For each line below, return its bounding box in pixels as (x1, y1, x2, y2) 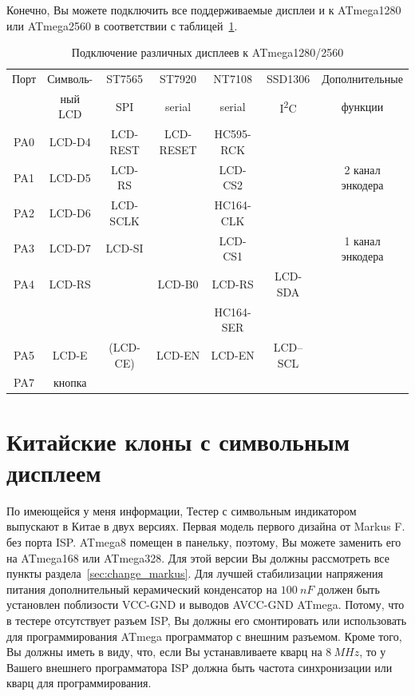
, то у (359, 643, 386, 660)
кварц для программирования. (6, 674, 152, 691)
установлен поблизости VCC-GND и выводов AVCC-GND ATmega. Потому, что (6, 596, 405, 613)
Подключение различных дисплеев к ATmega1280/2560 (71, 44, 344, 61)
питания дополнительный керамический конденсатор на (6, 580, 278, 597)
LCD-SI (105, 240, 144, 257)
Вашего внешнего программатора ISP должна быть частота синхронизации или (6, 658, 393, 675)
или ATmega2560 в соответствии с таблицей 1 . (6, 17, 238, 34)
